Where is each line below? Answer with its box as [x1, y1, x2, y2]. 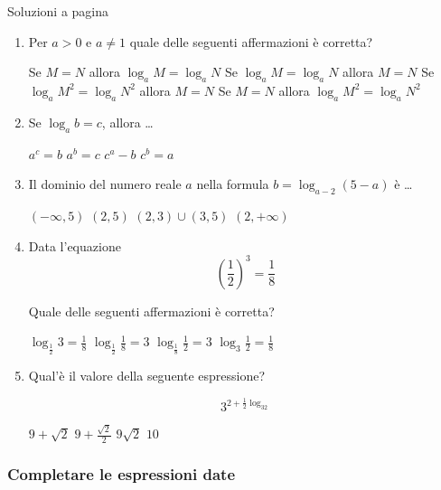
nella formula [196, 174, 269, 193]
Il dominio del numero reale [28, 174, 182, 193]
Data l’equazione [28, 236, 121, 255]
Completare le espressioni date [7, 462, 235, 485]
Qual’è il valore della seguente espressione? [28, 366, 266, 385]
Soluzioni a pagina [7, 2, 109, 20]
